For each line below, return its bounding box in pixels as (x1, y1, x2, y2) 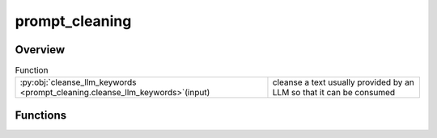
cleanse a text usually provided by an (272, 77, 414, 88)
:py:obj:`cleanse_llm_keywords (19, 77, 137, 88)
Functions (15, 108, 67, 122)
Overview (15, 43, 66, 56)
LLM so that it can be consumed (272, 87, 396, 98)
